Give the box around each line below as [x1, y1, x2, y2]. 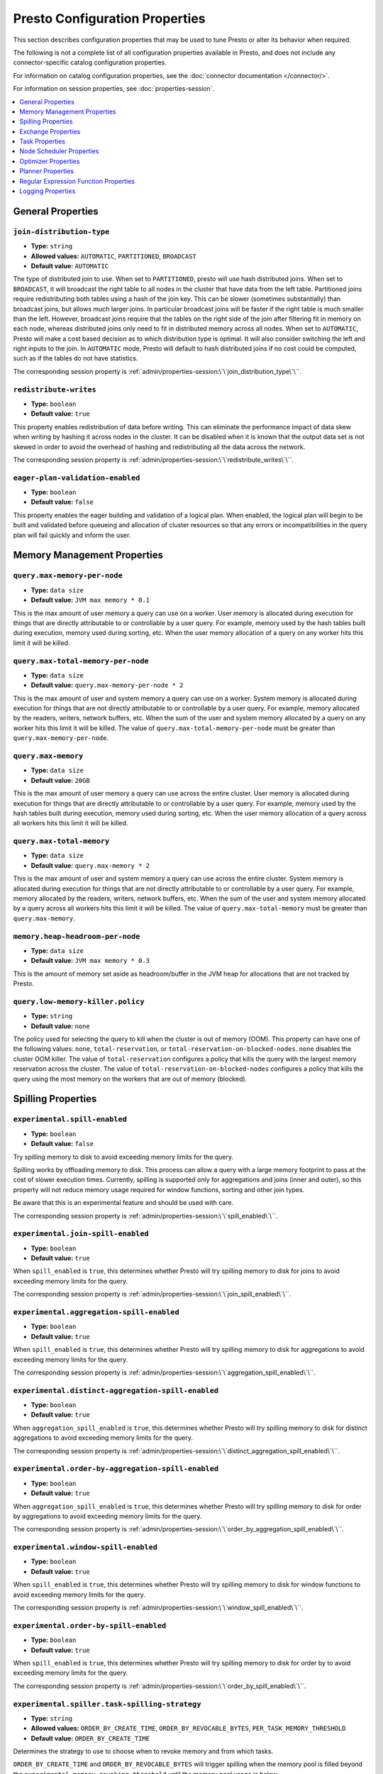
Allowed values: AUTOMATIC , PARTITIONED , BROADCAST [30, 252, 196, 260]
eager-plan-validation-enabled [13, 473, 140, 483]
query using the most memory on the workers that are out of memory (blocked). [13, 1074, 248, 1083]
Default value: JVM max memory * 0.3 [30, 957, 150, 965]
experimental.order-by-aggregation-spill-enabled [13, 1464, 219, 1474]
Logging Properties [19, 187, 76, 195]
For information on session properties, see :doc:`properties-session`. [13, 84, 215, 93]
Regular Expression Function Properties [19, 177, 135, 185]
